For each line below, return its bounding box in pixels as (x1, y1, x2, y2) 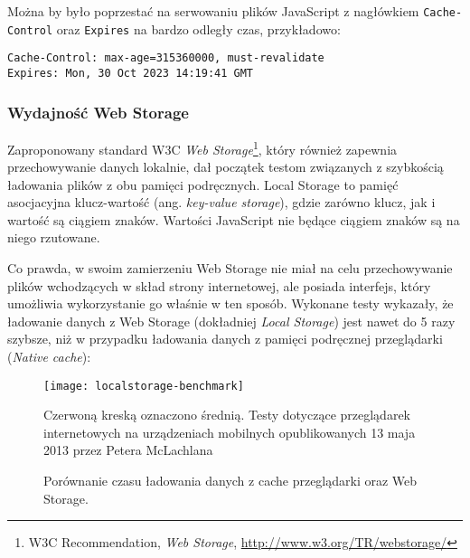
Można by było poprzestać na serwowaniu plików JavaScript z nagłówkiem (7, 2, 419, 20)
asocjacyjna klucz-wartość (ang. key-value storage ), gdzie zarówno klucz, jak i (7, 193, 436, 212)
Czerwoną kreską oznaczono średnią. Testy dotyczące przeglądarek (43, 405, 410, 424)
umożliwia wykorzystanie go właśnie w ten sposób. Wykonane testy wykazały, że (7, 294, 454, 313)
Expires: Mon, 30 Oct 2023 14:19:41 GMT (7, 66, 254, 80)
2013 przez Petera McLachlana (43, 440, 213, 459)
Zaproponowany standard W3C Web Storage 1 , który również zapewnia (7, 137, 398, 158)
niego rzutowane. (7, 228, 100, 247)
